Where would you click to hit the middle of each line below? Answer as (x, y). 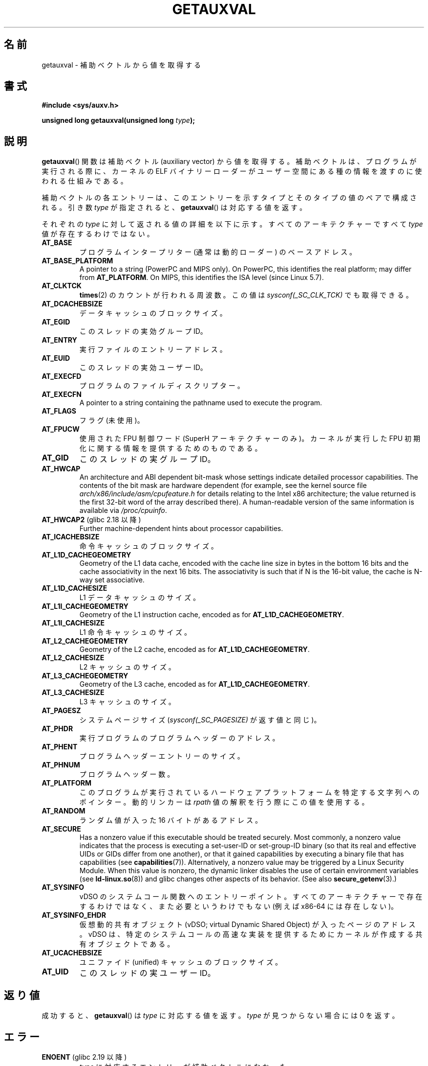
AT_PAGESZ (61, 711)
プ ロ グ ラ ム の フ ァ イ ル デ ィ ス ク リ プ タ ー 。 (162, 386)
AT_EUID (56, 358)
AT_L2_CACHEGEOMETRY (85, 641)
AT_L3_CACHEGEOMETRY (85, 676)
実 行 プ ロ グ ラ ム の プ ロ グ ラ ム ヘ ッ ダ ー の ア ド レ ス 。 (179, 738)
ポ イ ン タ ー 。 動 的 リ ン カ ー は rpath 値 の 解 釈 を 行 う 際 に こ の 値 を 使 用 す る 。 (224, 802)
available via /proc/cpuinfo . (123, 510)
